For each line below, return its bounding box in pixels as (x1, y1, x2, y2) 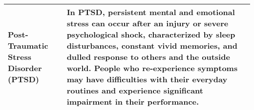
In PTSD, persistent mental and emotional (66, 6, 235, 18)
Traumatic (8, 40, 48, 51)
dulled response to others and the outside (66, 51, 230, 62)
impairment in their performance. (66, 96, 199, 107)
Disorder (8, 62, 42, 73)
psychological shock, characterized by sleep (66, 29, 235, 40)
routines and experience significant (66, 85, 203, 96)
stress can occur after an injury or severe (66, 18, 229, 29)
